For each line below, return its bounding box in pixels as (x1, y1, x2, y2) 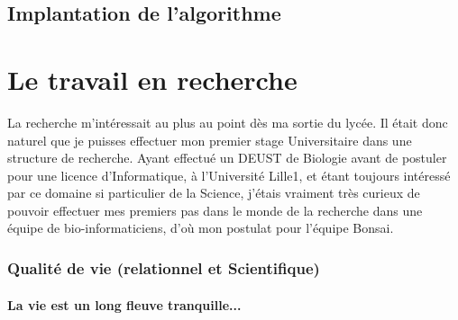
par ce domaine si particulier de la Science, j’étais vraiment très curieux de (7, 183, 420, 202)
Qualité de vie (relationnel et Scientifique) (7, 256, 320, 279)
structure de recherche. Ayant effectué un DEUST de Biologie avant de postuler (7, 148, 447, 167)
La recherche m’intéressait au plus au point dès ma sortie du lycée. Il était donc (7, 112, 448, 131)
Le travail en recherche (7, 60, 298, 97)
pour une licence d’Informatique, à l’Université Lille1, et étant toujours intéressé (7, 165, 451, 184)
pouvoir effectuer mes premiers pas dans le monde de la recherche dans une (7, 200, 423, 219)
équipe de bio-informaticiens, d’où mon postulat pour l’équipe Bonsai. (7, 218, 394, 237)
